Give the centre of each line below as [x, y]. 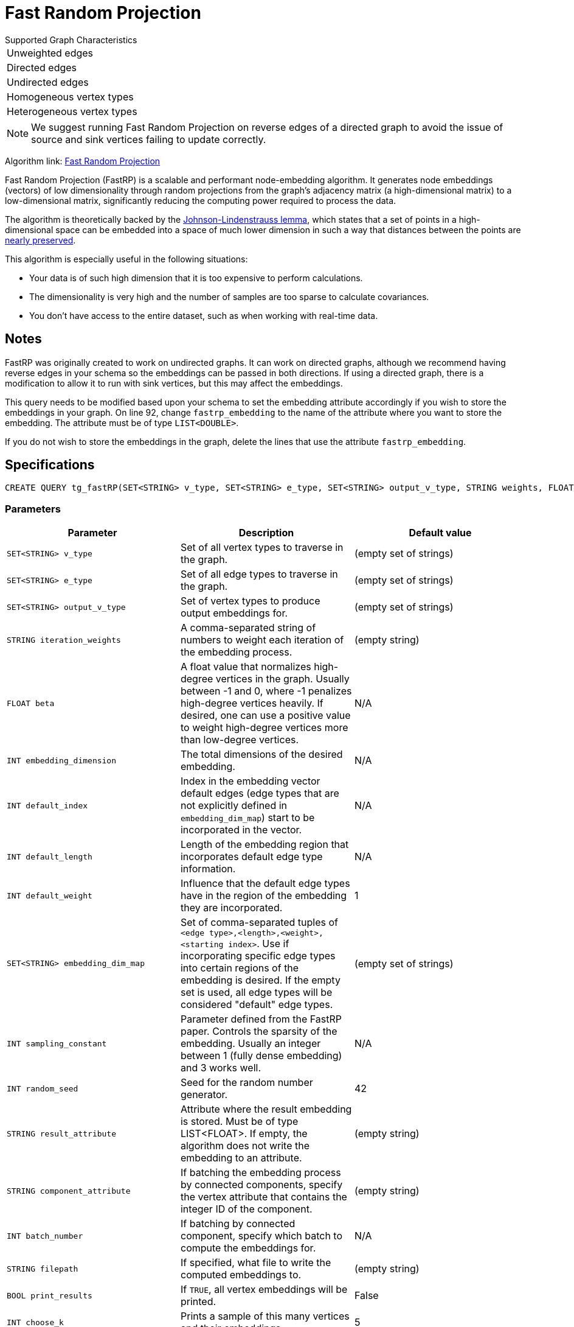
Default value [440, 533]
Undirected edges [48, 82]
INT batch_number [45, 1236]
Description [266, 533]
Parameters [33, 509]
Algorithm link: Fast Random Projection [83, 161]
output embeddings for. [234, 613]
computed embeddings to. [241, 1275]
